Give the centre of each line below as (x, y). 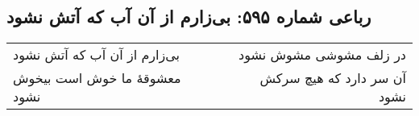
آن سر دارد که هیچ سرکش (333, 78)
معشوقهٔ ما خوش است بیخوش (97, 78)
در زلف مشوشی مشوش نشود (322, 55)
